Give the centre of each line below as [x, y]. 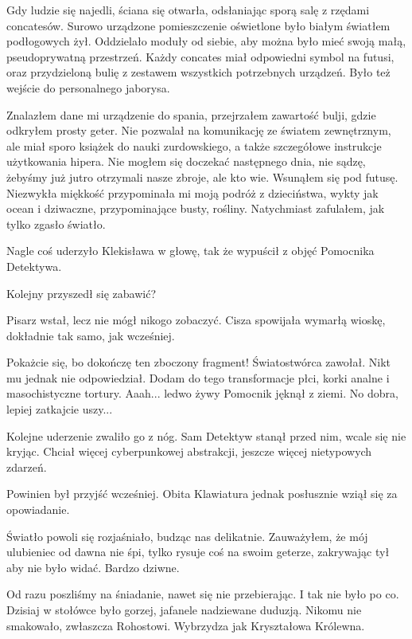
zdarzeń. [27, 467]
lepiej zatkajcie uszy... [60, 409]
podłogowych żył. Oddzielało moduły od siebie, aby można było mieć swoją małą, [206, 41]
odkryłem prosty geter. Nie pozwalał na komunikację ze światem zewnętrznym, [199, 130]
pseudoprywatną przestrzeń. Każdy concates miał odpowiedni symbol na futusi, [200, 56]
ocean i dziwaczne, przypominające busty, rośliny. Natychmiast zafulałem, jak [196, 208]
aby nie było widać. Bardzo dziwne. [93, 567]
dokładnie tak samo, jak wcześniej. [91, 335]
